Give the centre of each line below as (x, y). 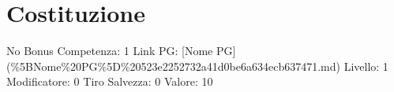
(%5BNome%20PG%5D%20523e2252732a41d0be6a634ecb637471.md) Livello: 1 (197, 66)
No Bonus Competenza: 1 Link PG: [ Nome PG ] (121, 51)
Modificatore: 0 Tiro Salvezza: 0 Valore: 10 (110, 81)
